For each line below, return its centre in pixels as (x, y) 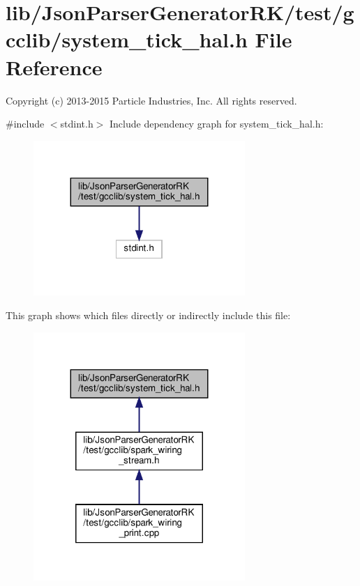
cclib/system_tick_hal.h (127, 39)
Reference (54, 67)
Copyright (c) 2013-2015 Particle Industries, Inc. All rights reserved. (151, 100)
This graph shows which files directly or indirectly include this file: (148, 315)
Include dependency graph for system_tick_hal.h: (217, 124)
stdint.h (77, 124)
